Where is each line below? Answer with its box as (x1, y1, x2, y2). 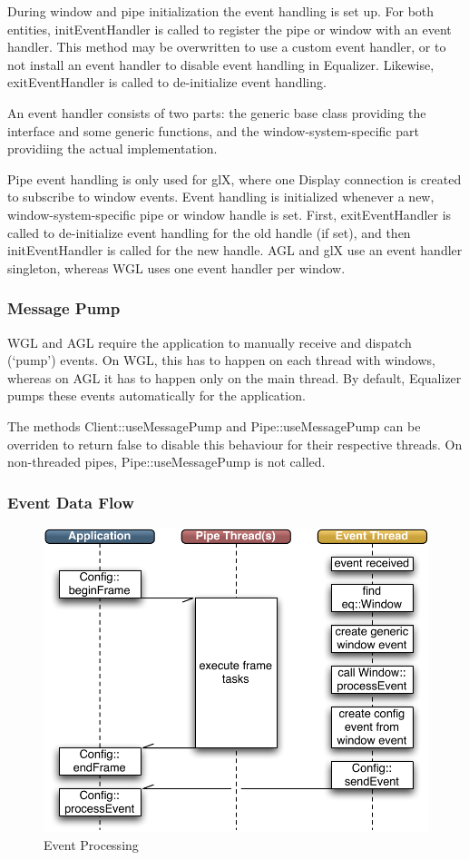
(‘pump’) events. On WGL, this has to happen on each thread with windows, (7, 351, 435, 370)
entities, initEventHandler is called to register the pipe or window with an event (7, 19, 452, 38)
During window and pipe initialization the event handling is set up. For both (7, 2, 435, 20)
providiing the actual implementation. (7, 139, 218, 158)
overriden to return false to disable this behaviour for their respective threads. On (7, 434, 463, 453)
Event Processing (44, 835, 139, 854)
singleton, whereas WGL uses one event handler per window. (7, 258, 346, 277)
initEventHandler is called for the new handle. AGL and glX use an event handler (7, 241, 463, 260)
